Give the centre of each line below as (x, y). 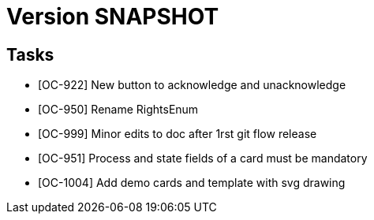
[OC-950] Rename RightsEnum (118, 110)
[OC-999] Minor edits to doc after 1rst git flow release (178, 134)
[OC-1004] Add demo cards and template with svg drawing (192, 183)
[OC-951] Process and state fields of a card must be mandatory (203, 158)
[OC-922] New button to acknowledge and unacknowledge (192, 85)
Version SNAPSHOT (113, 17)
